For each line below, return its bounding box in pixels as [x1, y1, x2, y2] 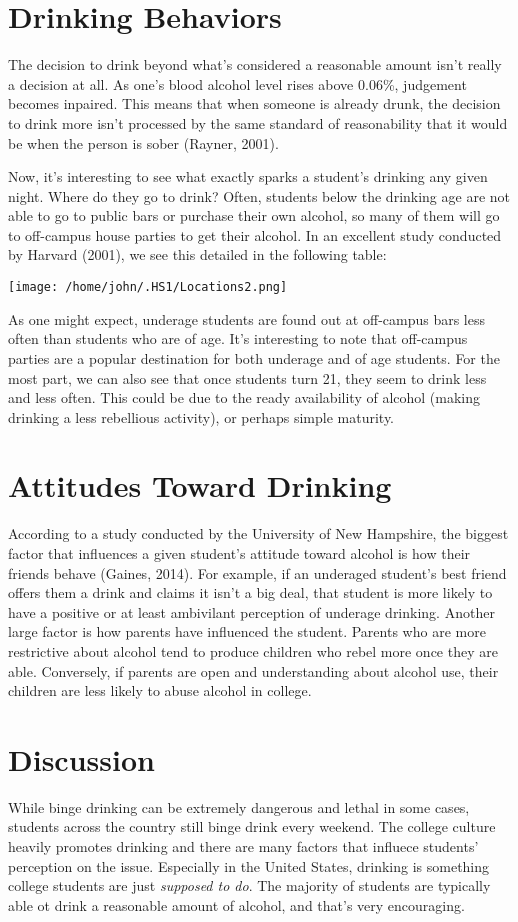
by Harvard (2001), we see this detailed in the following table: [8, 244, 387, 265]
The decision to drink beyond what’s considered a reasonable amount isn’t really [8, 54, 502, 75]
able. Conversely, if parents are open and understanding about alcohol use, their [8, 660, 499, 681]
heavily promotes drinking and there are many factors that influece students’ [8, 836, 479, 857]
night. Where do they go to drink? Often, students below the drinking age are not [8, 185, 511, 206]
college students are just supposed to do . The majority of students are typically [8, 875, 491, 896]
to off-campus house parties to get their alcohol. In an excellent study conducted [8, 224, 502, 245]
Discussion [8, 738, 155, 779]
